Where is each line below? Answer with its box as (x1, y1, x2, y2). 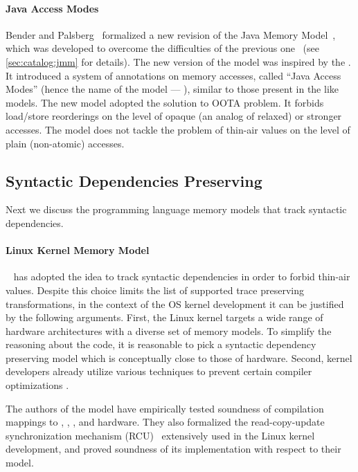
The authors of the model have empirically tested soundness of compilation (6, 401, 324, 415)
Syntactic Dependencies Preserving (6, 170, 262, 191)
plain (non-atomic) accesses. (6, 136, 125, 150)
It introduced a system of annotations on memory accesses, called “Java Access (6, 68, 341, 82)
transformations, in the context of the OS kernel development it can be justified (6, 296, 344, 311)
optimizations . (6, 378, 69, 392)
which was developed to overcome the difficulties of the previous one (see (6, 41, 319, 55)
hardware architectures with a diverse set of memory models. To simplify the (6, 323, 332, 338)
